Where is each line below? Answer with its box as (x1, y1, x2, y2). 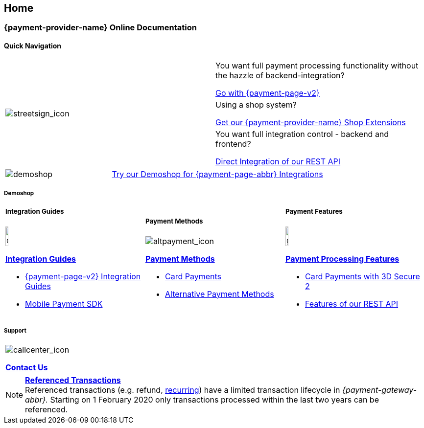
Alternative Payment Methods (165, 289, 274, 299)
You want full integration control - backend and (215, 129, 389, 139)
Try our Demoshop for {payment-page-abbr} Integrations (112, 169, 323, 179)
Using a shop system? (215, 99, 297, 110)
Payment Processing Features (285, 253, 400, 264)
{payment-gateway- (342, 385, 417, 395)
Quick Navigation (4, 42, 62, 50)
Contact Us (5, 362, 48, 373)
